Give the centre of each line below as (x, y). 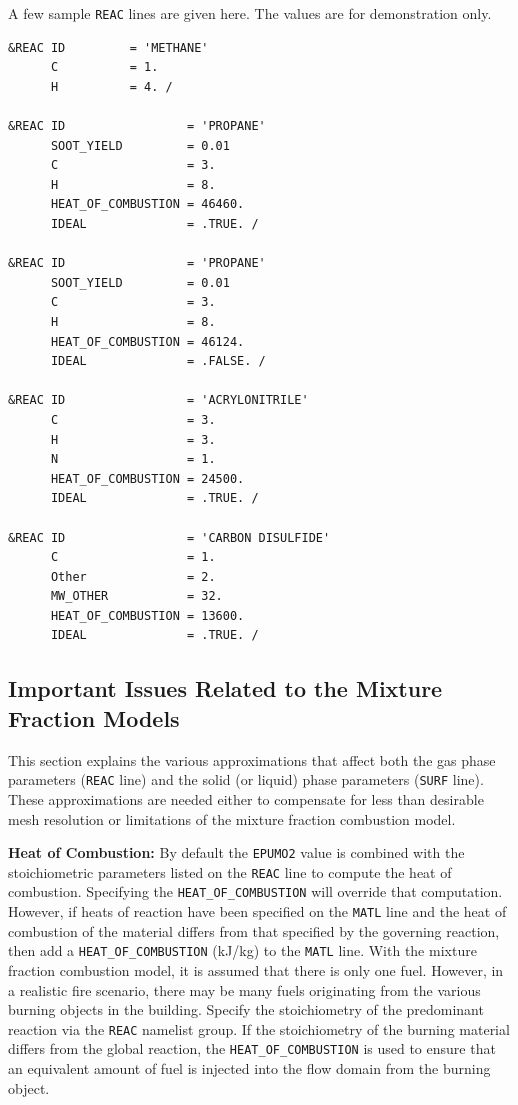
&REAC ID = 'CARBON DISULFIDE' (169, 537)
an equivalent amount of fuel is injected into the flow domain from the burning (249, 1068)
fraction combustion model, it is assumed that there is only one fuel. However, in (256, 969)
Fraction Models (94, 717)
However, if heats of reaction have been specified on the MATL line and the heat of (257, 911)
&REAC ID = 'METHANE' (108, 47)
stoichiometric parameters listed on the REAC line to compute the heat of (230, 871)
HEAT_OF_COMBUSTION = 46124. (147, 341)
